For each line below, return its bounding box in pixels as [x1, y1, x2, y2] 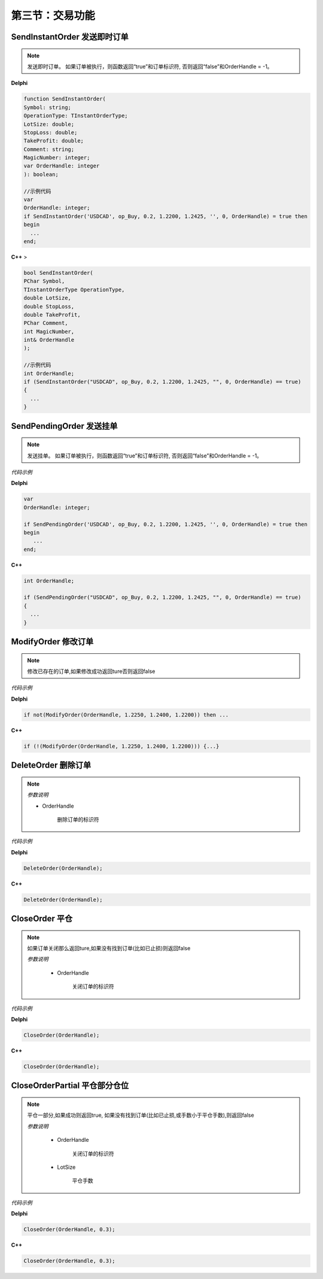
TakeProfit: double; [23, 138, 84, 144]
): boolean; [23, 171, 59, 178]
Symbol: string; [23, 104, 72, 111]
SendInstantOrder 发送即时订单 [11, 32, 129, 42]
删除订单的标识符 [57, 816, 99, 823]
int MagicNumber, [23, 328, 75, 335]
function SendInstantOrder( [23, 96, 106, 102]
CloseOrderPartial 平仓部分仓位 [11, 1081, 129, 1091]
